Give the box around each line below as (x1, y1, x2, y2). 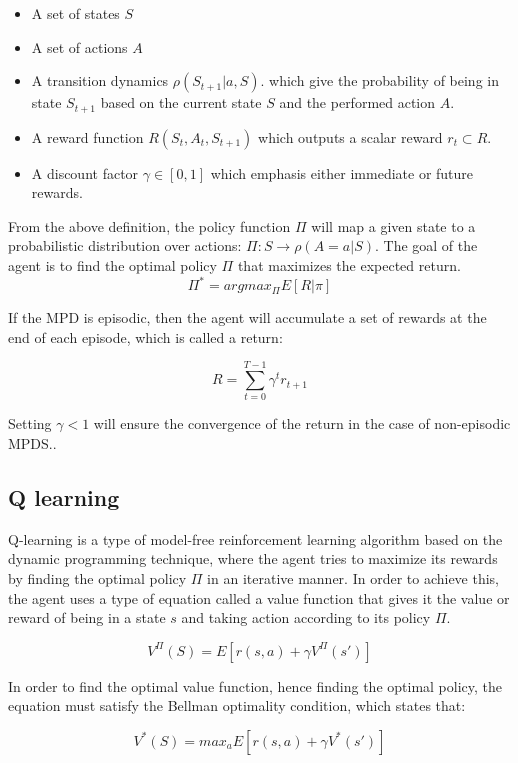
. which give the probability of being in (260, 70, 499, 91)
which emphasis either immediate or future (210, 162, 474, 183)
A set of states (31, 3, 120, 23)
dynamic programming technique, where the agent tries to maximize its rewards (8, 548, 498, 569)
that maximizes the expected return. (237, 255, 461, 276)
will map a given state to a (311, 215, 476, 236)
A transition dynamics (31, 70, 169, 91)
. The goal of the (374, 235, 478, 256)
